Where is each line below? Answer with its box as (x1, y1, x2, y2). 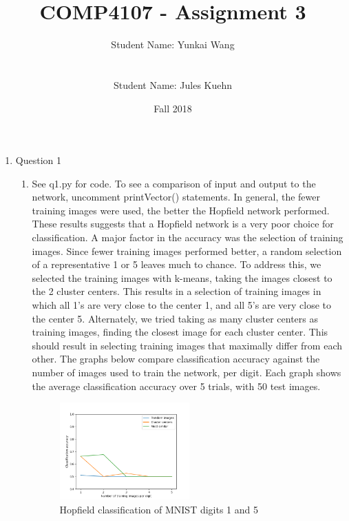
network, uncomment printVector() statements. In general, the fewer (32, 190, 320, 204)
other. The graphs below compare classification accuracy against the (32, 351, 320, 366)
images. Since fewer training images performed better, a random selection (32, 243, 342, 258)
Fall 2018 (154, 101, 192, 115)
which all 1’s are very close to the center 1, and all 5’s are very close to (32, 298, 332, 312)
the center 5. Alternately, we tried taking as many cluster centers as (32, 311, 318, 325)
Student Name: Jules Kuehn (113, 77, 233, 92)
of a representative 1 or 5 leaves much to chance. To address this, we (32, 257, 321, 272)
